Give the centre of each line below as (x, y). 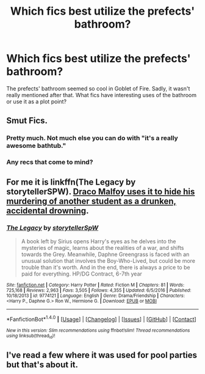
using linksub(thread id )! (31, 336)
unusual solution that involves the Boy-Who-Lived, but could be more (108, 260)
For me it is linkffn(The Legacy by (71, 182)
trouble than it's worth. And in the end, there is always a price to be (106, 267)
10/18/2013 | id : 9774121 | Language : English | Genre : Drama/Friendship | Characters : (95, 295)
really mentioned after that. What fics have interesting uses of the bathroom (102, 95)
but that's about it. (42, 365)
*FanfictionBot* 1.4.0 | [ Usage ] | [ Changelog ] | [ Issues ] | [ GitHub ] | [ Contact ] (101, 318)
